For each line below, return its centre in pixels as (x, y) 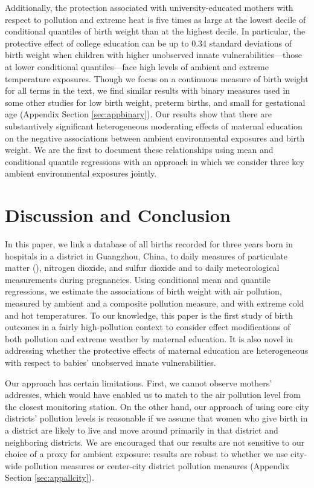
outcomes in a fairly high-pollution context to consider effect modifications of (148, 327)
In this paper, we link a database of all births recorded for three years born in (149, 244)
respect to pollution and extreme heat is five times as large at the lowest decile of (155, 19)
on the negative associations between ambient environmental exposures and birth (155, 138)
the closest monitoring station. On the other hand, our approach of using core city (157, 406)
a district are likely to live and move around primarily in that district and (142, 430)
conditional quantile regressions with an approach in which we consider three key (155, 161)
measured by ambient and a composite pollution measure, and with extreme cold (155, 303)
